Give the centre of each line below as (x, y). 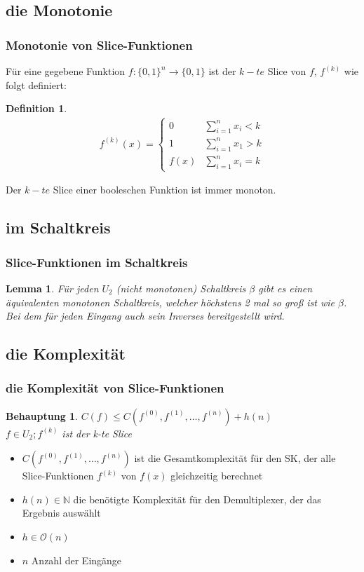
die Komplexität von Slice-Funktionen (115, 388)
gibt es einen (285, 288)
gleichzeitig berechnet (217, 476)
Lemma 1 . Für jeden (52, 288)
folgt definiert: (36, 84)
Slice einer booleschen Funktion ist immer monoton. (164, 190)
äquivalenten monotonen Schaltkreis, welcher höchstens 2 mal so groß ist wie (170, 302)
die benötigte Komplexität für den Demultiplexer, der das (197, 499)
